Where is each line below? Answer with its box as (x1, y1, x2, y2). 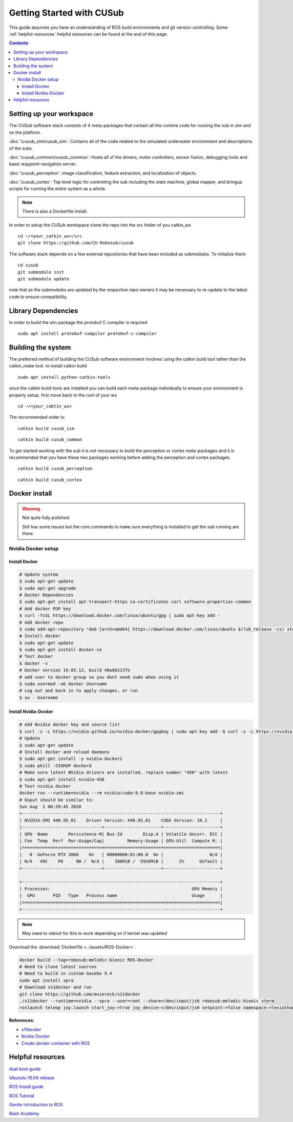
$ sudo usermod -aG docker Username (19, 681, 107, 687)
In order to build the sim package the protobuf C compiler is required (9, 319, 147, 325)
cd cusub (18, 262, 39, 268)
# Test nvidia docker (19, 783, 71, 789)
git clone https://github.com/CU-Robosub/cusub (18, 240, 134, 246)
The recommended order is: (9, 414, 65, 420)
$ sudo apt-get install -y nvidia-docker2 (19, 756, 123, 762)
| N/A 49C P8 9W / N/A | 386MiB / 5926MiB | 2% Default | (19, 859, 223, 864)
